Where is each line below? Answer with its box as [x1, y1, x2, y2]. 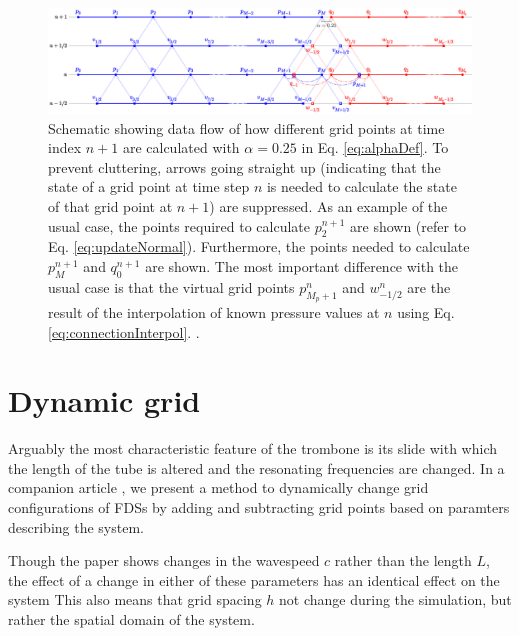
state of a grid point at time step [48, 176, 250, 197]
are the [407, 276, 451, 297]
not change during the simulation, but [279, 589, 512, 610]
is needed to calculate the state [266, 176, 457, 197]
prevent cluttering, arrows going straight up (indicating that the [48, 156, 441, 177]
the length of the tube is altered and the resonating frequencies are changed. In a [8, 457, 505, 478]
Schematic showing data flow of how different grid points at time [48, 117, 445, 138]
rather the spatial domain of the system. [8, 609, 255, 630]
